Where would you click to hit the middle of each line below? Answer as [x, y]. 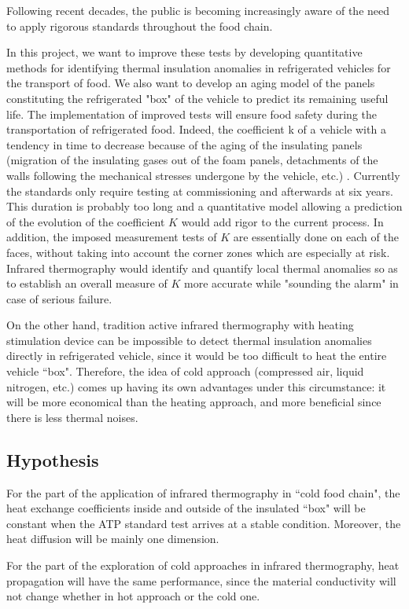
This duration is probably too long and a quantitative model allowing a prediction [204, 206]
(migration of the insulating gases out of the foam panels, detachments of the [192, 160]
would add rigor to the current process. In [282, 221]
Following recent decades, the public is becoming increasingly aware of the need [198, 10]
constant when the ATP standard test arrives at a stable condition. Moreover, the [204, 523]
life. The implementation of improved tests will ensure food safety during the [192, 114]
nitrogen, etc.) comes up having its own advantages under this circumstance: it [196, 386]
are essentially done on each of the [316, 237]
